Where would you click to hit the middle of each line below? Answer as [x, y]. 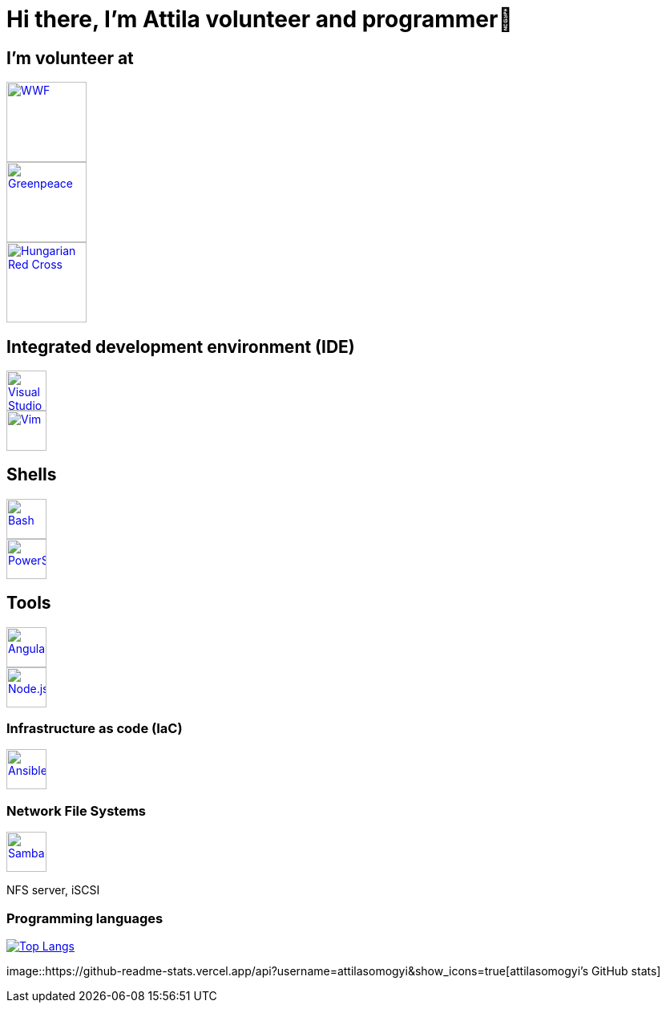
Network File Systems [77, 810]
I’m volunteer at [70, 58]
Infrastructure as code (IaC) [95, 729]
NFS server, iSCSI [53, 890]
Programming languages [85, 918]
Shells [32, 475]
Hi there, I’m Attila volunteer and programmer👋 [260, 19]
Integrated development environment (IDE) [181, 346]
